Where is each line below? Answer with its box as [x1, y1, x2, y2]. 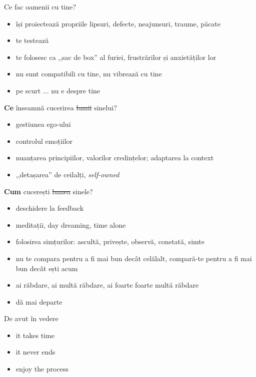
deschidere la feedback [15, 203, 84, 213]
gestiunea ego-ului [15, 119, 71, 129]
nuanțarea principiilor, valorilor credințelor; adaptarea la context [15, 152, 214, 163]
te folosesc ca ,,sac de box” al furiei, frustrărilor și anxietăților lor [15, 51, 216, 62]
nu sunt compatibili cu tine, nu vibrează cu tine [15, 68, 162, 79]
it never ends [15, 347, 55, 357]
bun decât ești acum [15, 263, 78, 273]
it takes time [15, 330, 54, 340]
